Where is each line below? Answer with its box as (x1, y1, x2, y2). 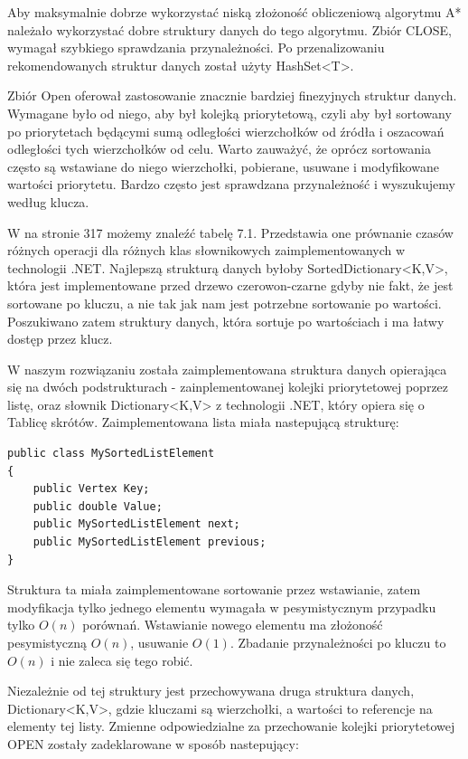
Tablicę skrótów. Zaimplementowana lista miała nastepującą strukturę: (7, 413, 399, 432)
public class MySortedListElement (7, 447, 215, 460)
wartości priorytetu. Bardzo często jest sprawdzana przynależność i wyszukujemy (7, 175, 455, 194)
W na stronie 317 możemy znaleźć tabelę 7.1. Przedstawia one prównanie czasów (7, 223, 454, 242)
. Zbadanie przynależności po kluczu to (229, 633, 446, 651)
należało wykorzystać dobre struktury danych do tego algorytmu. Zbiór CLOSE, (7, 20, 453, 39)
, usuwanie (130, 633, 189, 651)
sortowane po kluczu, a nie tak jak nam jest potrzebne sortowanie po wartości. (7, 293, 442, 312)
